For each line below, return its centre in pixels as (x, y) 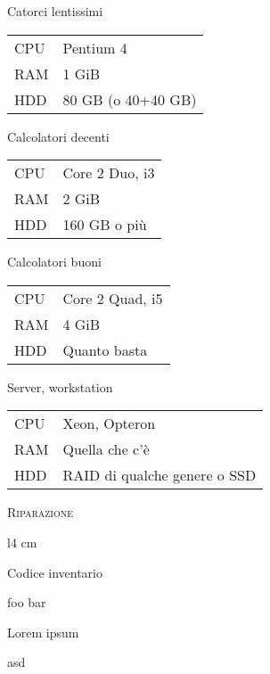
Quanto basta (105, 349)
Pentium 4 (95, 47)
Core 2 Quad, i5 (113, 298)
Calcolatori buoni (54, 262)
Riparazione (41, 512)
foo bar (27, 602)
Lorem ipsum (43, 632)
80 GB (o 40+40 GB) (130, 99)
